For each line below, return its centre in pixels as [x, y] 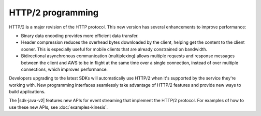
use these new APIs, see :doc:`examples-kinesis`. [58, 107]
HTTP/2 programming [54, 13]
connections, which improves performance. [65, 69]
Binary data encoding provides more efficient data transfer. [80, 36]
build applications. [27, 92]
